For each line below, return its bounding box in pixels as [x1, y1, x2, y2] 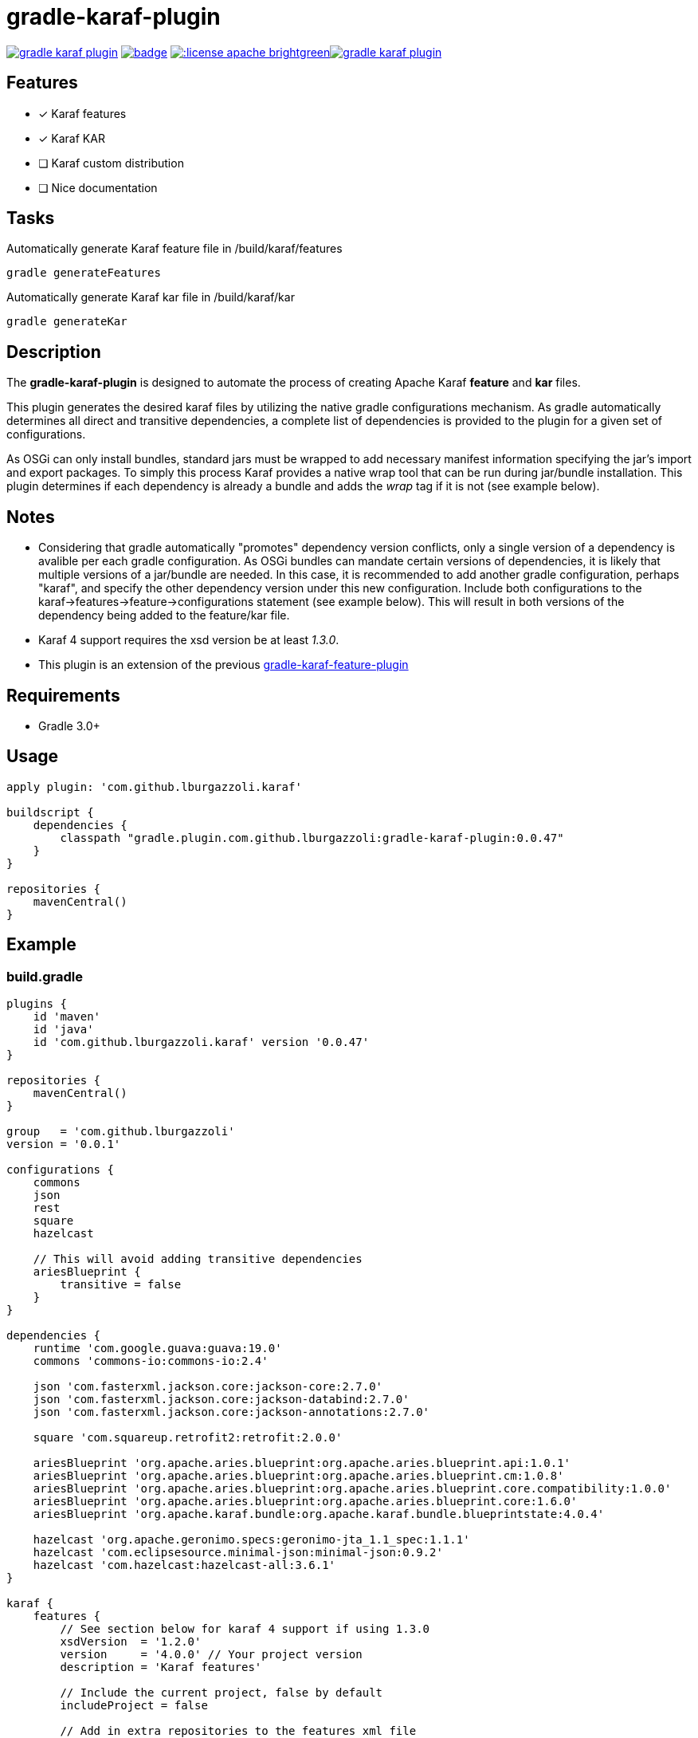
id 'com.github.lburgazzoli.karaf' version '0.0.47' [33, 1036, 370, 1049]
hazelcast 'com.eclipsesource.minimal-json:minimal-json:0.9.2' [33, 1546, 443, 1559]
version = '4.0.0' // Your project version [60, 1648, 363, 1661]
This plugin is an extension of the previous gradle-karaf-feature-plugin [38, 658, 409, 672]
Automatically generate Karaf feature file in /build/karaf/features [6, 242, 343, 256]
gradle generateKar [6, 315, 127, 328]
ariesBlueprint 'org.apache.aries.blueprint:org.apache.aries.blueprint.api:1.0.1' [33, 1457, 571, 1470]
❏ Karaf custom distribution [38, 155, 184, 170]
